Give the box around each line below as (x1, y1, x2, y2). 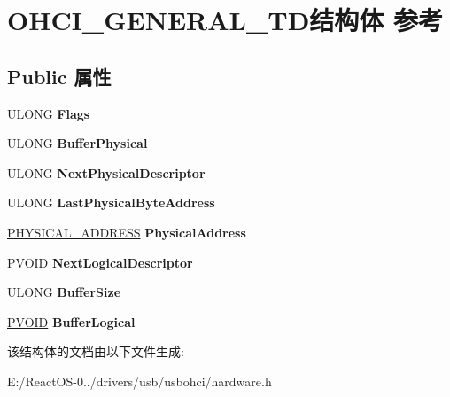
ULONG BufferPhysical (7, 134, 148, 152)
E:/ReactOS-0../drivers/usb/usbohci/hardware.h (7, 371, 272, 390)
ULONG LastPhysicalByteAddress (7, 193, 215, 212)
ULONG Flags (7, 104, 90, 122)
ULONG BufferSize (7, 283, 121, 301)
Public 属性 (7, 62, 112, 90)
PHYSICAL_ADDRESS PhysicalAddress (7, 222, 246, 241)
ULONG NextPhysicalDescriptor (7, 163, 206, 182)
